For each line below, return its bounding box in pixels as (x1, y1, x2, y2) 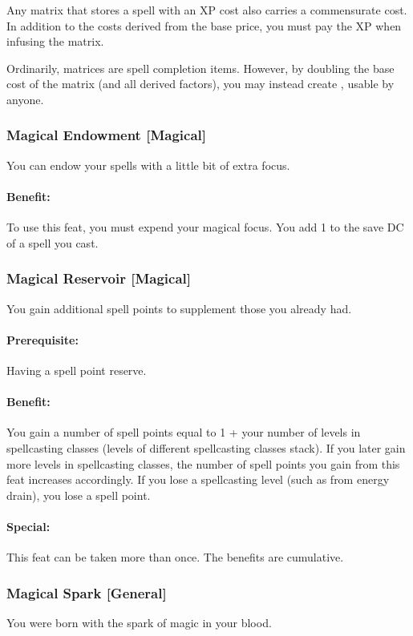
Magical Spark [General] (6, 582, 167, 602)
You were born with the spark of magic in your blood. (6, 614, 272, 630)
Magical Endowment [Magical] (6, 125, 206, 145)
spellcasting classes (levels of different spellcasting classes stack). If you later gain (6, 439, 406, 456)
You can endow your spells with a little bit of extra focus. (6, 156, 290, 173)
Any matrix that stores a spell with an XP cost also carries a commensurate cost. (6, 2, 407, 18)
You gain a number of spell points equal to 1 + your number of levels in (6, 424, 361, 441)
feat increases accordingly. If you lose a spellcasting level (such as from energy (6, 471, 390, 488)
